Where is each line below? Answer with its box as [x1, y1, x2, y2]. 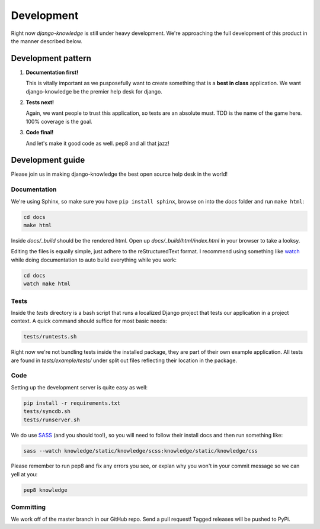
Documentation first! [25, 69, 79, 76]
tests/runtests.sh [23, 333, 77, 340]
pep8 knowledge [23, 486, 68, 493]
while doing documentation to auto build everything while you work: [11, 256, 177, 263]
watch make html [23, 280, 71, 287]
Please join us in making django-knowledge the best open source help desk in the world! [11, 170, 228, 178]
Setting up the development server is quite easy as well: [11, 383, 148, 391]
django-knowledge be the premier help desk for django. [25, 88, 162, 95]
